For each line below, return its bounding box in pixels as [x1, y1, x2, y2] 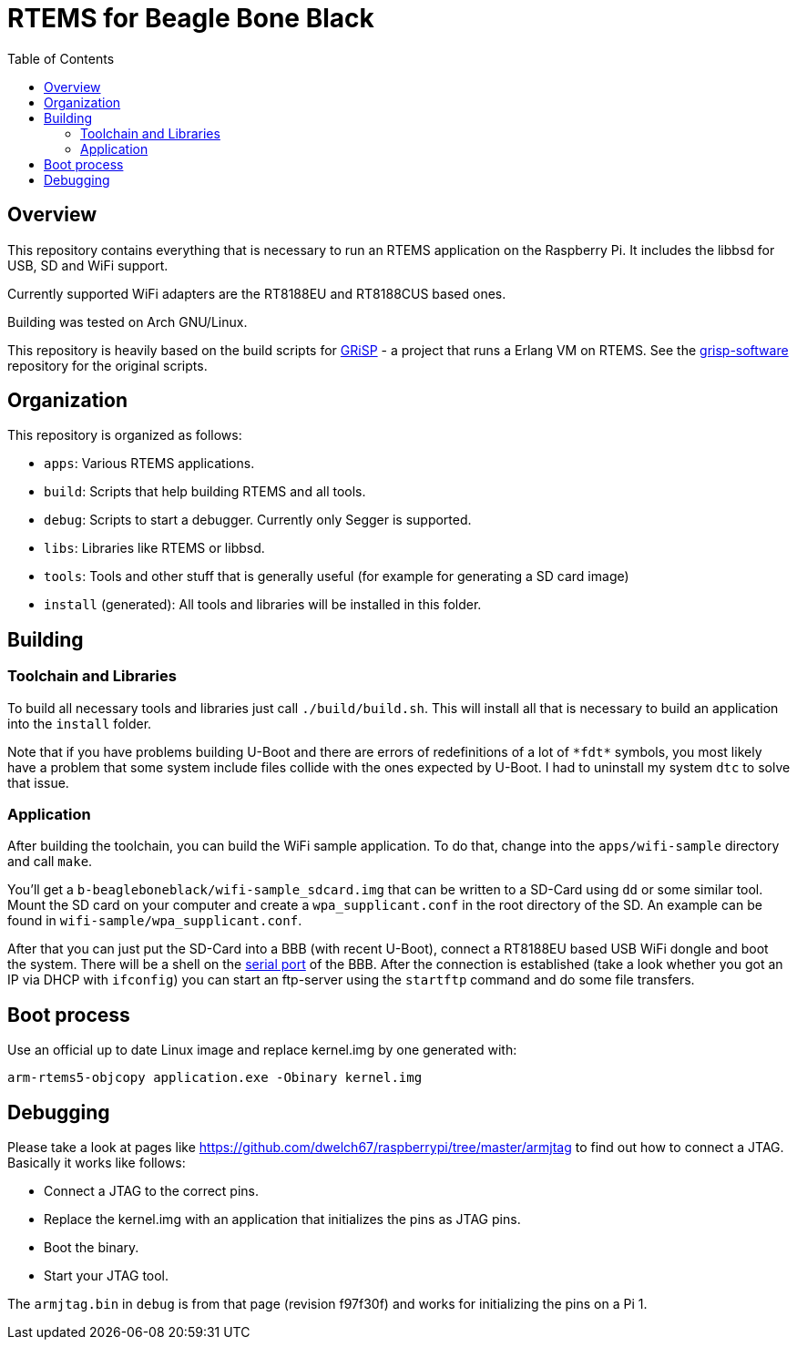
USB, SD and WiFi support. [7, 257, 169, 273]
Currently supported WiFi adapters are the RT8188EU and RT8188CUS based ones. [7, 285, 506, 301]
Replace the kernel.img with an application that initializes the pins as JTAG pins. [44, 1211, 521, 1228]
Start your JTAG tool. [44, 1268, 169, 1284]
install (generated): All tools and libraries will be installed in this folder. [44, 597, 482, 613]
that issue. [7, 774, 69, 791]
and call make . [7, 853, 93, 870]
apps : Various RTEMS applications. [44, 455, 255, 472]
